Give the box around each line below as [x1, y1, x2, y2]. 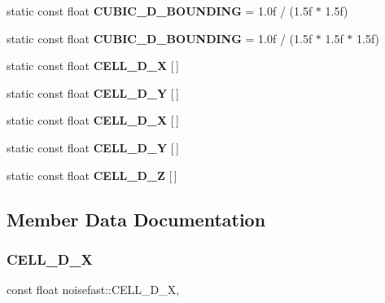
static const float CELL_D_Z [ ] [7, 166, 177, 183]
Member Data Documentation [7, 206, 266, 231]
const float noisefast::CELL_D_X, [7, 281, 180, 298]
